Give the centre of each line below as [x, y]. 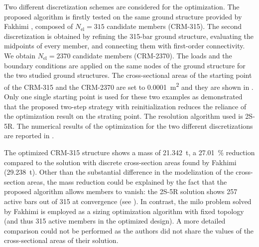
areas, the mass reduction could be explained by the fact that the [127, 181]
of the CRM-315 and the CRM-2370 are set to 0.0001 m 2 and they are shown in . [129, 86]
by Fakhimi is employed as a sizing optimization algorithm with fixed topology [124, 211]
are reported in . [29, 135]
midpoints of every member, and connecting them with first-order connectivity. [125, 46]
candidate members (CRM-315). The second [174, 26]
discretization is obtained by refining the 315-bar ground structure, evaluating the [129, 36]
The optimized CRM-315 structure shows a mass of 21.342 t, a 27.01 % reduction [129, 152]
